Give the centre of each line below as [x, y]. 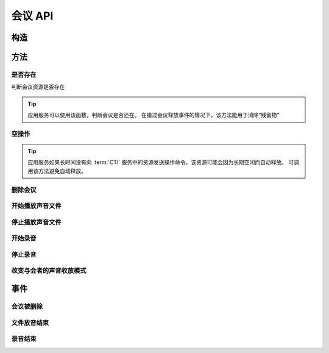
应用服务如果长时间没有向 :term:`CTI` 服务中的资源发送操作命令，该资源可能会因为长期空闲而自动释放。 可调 [164, 162]
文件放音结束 [30, 323]
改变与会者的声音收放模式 [49, 271]
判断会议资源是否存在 [38, 87]
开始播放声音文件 [36, 206]
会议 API [32, 16]
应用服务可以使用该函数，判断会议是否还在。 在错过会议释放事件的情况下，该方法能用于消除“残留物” [154, 115]
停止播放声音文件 [36, 222]
